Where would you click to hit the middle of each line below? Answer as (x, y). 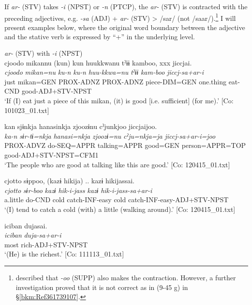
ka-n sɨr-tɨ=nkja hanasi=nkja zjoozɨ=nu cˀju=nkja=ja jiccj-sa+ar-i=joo (110, 136)
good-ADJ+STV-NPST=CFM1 (52, 154)
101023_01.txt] (27, 110)
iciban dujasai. (26, 225)
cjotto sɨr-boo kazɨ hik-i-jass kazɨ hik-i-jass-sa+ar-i (78, 190)
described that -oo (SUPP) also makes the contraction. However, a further (126, 277)
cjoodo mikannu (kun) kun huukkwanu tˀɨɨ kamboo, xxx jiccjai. (98, 62)
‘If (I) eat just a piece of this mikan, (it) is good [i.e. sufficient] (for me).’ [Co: (119, 100)
